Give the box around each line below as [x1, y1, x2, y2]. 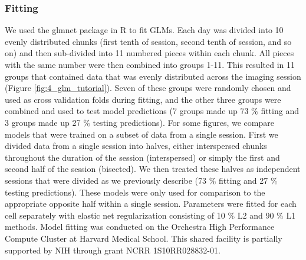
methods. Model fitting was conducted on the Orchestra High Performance [5, 220, 275, 233]
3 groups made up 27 [5, 116, 81, 128]
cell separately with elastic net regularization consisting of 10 [5, 209, 225, 221]
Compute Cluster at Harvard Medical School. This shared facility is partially [5, 232, 282, 244]
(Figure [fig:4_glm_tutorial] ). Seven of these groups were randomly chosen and [5, 82, 291, 94]
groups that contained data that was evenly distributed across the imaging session [5, 70, 301, 82]
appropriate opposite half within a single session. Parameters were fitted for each [5, 197, 297, 210]
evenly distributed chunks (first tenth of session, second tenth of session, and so [5, 35, 292, 47]
